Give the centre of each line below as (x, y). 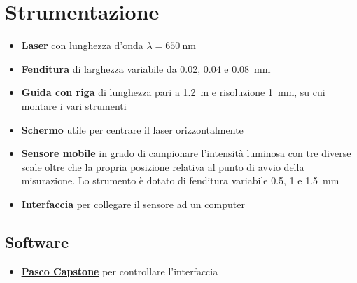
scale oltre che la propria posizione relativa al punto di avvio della (163, 166)
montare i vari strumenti (74, 105)
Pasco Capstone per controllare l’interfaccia (120, 271)
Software (37, 241)
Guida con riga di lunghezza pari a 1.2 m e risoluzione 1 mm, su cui (173, 92)
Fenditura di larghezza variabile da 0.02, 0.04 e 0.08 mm (146, 68)
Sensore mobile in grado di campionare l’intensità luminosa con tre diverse (186, 153)
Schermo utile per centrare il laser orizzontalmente (132, 129)
